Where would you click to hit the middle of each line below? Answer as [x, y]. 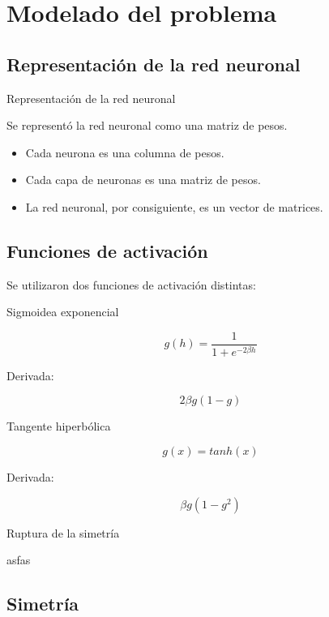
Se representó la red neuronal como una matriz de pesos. [147, 125]
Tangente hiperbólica [59, 426]
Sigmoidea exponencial [63, 312]
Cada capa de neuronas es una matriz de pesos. [143, 180]
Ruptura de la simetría [63, 532]
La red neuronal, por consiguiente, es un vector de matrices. [174, 206]
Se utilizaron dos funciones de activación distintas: [131, 284]
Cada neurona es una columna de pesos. [125, 152]
